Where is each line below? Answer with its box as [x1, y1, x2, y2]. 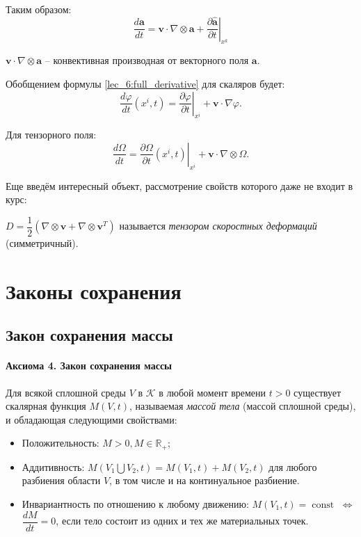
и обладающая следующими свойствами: [6, 412, 177, 426]
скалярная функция [6, 399, 86, 413]
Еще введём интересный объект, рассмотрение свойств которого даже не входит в [6, 178, 353, 193]
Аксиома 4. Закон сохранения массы [6, 358, 173, 373]
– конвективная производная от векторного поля [45, 53, 249, 67]
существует [294, 385, 342, 399]
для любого [268, 459, 317, 474]
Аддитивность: [22, 459, 85, 474]
